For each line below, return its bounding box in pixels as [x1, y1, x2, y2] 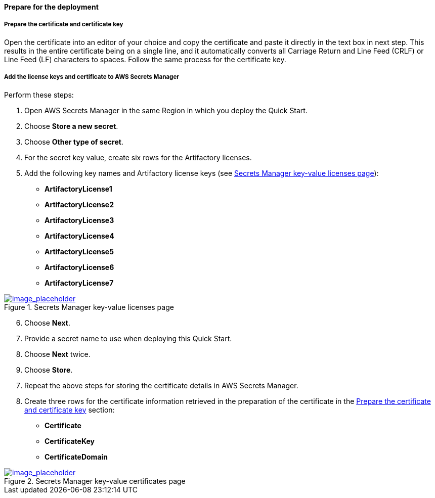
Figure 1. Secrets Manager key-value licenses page [4, 302, 174, 311]
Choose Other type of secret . [24, 137, 123, 146]
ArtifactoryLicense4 [45, 231, 114, 240]
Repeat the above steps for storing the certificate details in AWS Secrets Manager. [24, 381, 298, 390]
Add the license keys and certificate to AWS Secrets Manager [4, 73, 180, 81]
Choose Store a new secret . [24, 121, 118, 130]
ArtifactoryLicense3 [45, 215, 114, 224]
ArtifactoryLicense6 [45, 262, 114, 271]
